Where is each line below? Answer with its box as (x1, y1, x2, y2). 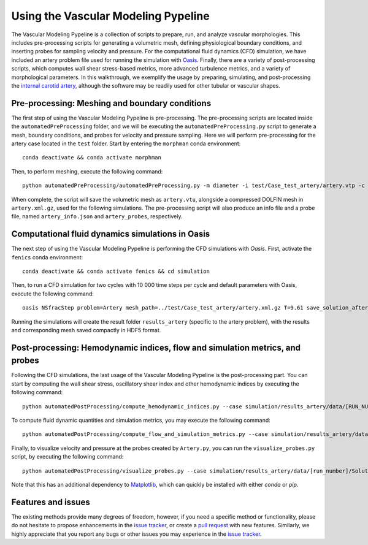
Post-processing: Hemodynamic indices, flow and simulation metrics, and (11, 342, 301, 353)
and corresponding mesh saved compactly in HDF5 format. (11, 326, 161, 333)
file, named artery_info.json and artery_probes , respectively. (11, 213, 183, 220)
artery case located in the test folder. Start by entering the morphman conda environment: (11, 140, 241, 147)
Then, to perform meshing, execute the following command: (11, 167, 163, 175)
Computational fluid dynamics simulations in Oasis (11, 229, 210, 239)
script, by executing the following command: (11, 453, 124, 460)
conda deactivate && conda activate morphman (22, 154, 162, 161)
